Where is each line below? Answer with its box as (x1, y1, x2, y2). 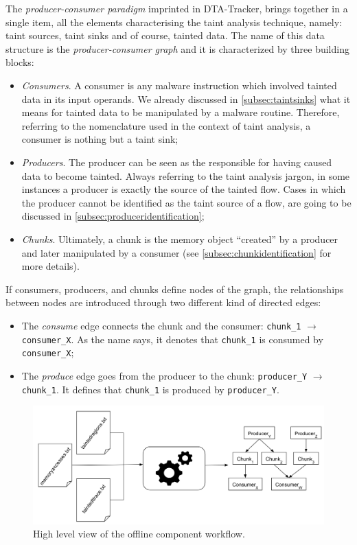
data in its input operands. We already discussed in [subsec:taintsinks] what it (21, 91, 351, 106)
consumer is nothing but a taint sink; (21, 132, 178, 146)
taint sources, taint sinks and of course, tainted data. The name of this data (5, 28, 325, 43)
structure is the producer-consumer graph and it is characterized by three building (5, 41, 349, 56)
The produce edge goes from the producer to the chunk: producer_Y (21, 368, 308, 382)
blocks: (5, 55, 34, 69)
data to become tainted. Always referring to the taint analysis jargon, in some (21, 168, 350, 183)
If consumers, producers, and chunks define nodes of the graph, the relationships (5, 281, 344, 296)
